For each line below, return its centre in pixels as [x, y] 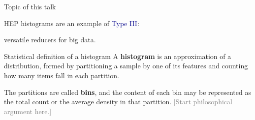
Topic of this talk [30, 6]
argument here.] [28, 111]
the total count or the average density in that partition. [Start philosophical [118, 102]
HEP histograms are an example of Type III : [72, 23]
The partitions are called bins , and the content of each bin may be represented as [127, 92]
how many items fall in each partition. [62, 75]
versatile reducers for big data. [50, 40]
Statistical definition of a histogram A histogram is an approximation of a [118, 56]
